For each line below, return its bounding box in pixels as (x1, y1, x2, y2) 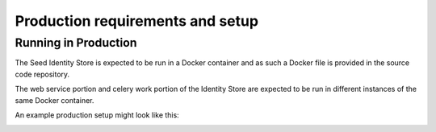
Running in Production (15, 35, 137, 50)
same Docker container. (15, 95, 94, 105)
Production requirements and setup (15, 12, 258, 30)
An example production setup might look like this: (15, 109, 179, 120)
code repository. (15, 69, 70, 79)
